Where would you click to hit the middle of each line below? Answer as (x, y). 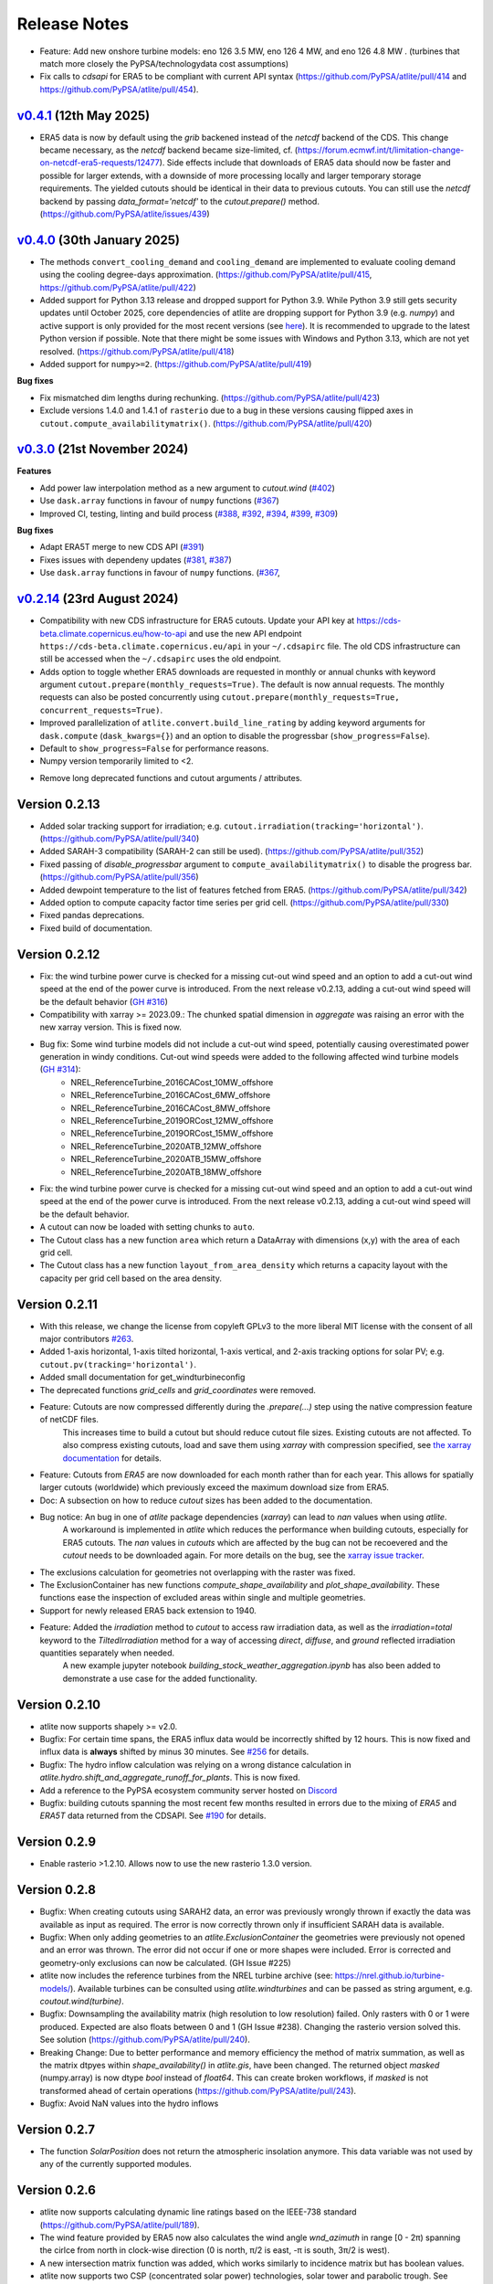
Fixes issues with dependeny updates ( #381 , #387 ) (136, 560)
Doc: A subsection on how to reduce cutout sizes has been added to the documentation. (206, 1500)
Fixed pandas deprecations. (92, 915)
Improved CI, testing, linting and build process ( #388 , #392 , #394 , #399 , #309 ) (189, 513)
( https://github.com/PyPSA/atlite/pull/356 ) (120, 877)
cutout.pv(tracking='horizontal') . (118, 1364)
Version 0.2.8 (56, 1890)
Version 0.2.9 (57, 1842)
